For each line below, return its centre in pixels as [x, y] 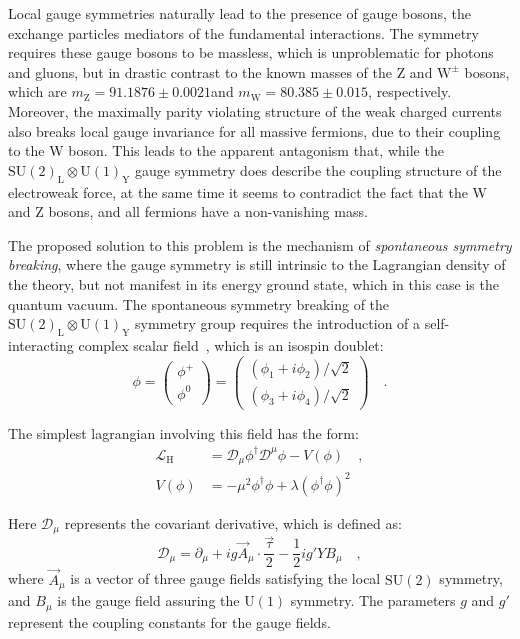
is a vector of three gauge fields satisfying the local [225, 578]
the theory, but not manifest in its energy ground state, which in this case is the [253, 283]
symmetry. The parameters [373, 600]
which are [37, 91]
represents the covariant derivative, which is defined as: [233, 522]
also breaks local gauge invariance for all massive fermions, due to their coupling [254, 130]
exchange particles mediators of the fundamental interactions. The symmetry [244, 32]
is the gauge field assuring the [148, 600]
